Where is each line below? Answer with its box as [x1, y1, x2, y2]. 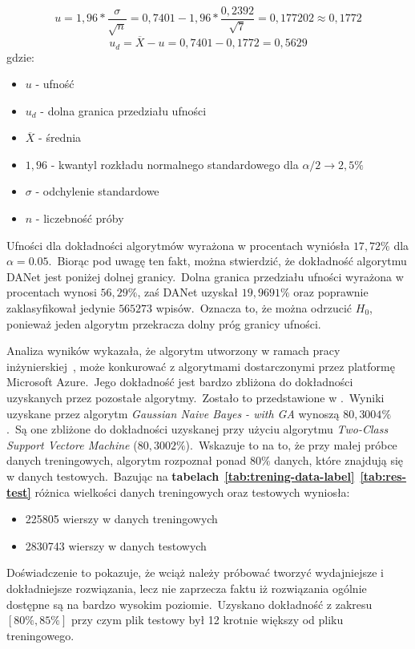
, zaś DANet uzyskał [137, 284, 239, 300]
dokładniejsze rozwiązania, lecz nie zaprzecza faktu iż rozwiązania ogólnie [6, 579, 367, 596]
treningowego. [6, 627, 75, 643]
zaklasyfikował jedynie [6, 300, 115, 316]
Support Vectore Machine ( [6, 436, 138, 453]
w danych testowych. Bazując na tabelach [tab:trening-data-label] [6, 467, 355, 484]
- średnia [38, 129, 82, 146]
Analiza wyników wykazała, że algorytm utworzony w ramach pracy [6, 342, 340, 359]
